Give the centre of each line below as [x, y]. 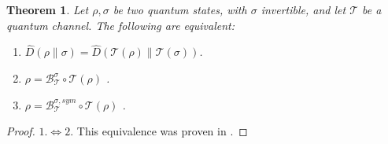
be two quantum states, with [180, 9]
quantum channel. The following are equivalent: [121, 25]
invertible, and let [303, 9]
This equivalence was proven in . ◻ [162, 131]
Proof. [21, 131]
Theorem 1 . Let [48, 9]
